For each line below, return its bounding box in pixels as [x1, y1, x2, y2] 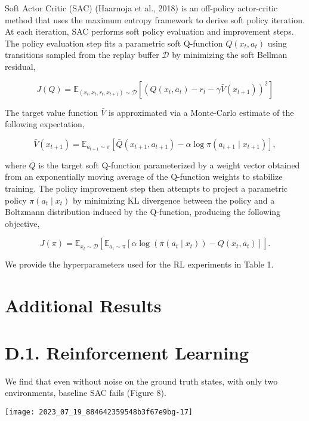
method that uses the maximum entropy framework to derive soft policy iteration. [5, 13, 305, 26]
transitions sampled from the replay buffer [5, 48, 159, 61]
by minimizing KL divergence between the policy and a [73, 193, 275, 206]
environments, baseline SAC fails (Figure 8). [5, 386, 166, 399]
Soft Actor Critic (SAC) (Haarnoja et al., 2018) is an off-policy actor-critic [5, 2, 278, 14]
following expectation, [5, 118, 85, 130]
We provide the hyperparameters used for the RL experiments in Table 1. [5, 258, 274, 271]
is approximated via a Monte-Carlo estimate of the [108, 106, 294, 118]
